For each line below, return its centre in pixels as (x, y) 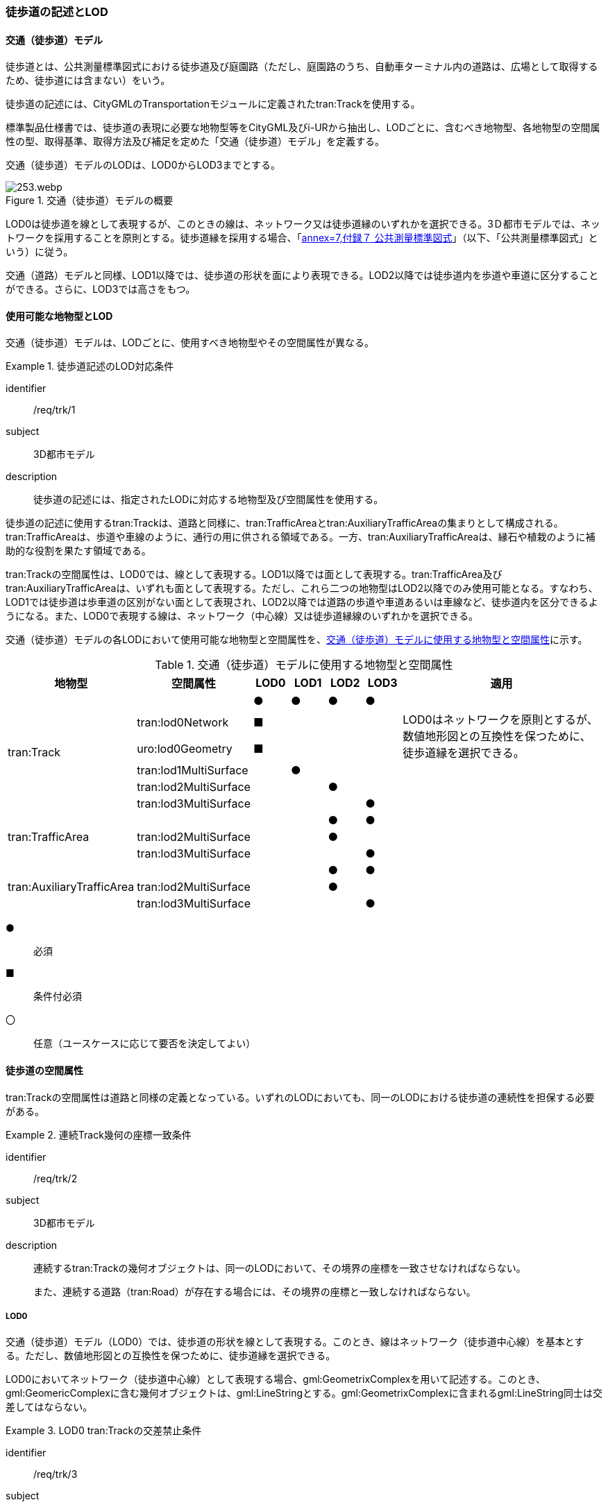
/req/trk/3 (56, 1474)
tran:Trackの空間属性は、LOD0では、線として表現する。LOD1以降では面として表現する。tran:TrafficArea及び (254, 574)
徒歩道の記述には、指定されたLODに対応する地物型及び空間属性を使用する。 (209, 500)
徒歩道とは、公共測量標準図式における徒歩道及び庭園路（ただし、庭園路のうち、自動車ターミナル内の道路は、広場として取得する (302, 67)
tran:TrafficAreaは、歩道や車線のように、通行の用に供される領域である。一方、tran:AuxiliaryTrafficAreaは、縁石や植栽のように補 (301, 537)
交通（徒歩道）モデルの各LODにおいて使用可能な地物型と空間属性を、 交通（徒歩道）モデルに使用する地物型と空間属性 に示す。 (297, 640)
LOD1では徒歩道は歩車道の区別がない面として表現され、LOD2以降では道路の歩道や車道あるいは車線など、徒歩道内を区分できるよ (302, 602)
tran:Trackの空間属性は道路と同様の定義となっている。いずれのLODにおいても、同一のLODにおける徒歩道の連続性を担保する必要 (300, 1097)
